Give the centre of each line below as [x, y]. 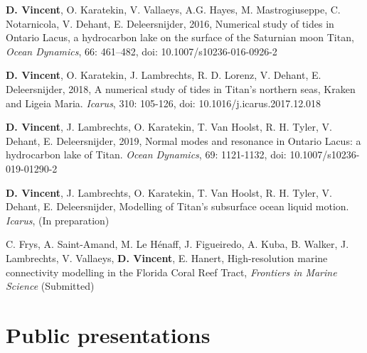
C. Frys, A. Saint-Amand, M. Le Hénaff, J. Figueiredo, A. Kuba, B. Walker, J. [177, 244]
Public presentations [108, 334]
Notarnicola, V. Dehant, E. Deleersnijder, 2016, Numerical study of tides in [170, 23]
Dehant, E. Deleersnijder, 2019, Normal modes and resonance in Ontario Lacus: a [183, 140]
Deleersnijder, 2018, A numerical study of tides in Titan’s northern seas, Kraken [181, 88]
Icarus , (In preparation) [58, 220]
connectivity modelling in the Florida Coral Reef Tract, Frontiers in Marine [171, 272]
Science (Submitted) [50, 286]
